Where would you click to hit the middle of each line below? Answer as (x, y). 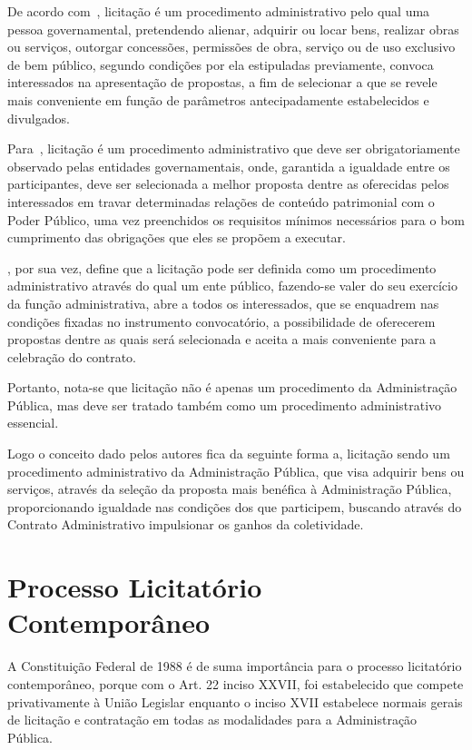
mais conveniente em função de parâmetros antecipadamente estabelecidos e (218, 99)
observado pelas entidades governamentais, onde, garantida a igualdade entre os (229, 166)
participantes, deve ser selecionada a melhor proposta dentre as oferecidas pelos (228, 184)
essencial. (33, 423)
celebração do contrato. (72, 356)
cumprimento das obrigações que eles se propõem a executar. (177, 237)
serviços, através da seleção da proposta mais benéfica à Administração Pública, (230, 489)
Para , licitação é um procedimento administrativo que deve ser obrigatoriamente (234, 148)
